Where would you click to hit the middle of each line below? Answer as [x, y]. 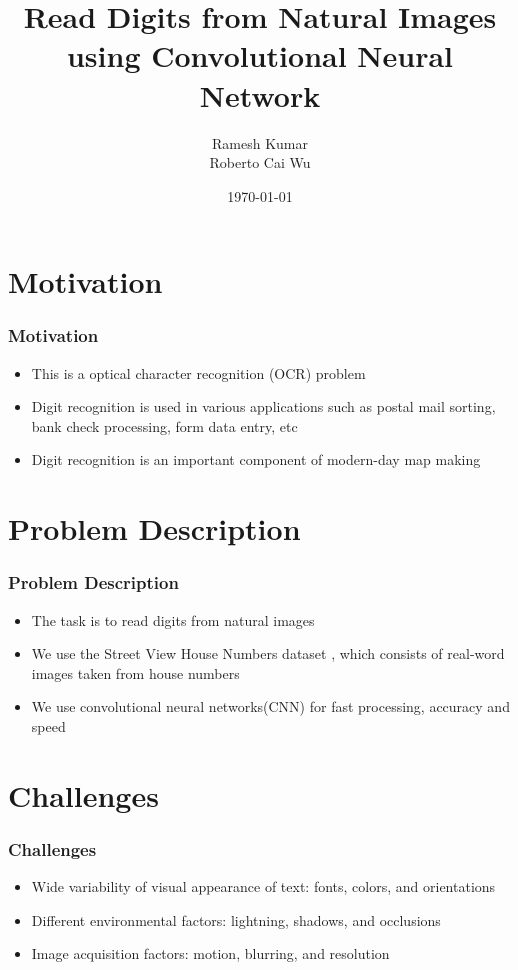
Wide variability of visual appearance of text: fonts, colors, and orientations [263, 886]
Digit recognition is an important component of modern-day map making [256, 459]
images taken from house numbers [135, 672]
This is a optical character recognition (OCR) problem [198, 372]
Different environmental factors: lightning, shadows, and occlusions [236, 919]
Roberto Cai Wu [260, 162]
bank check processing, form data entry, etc [164, 425]
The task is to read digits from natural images [173, 619]
